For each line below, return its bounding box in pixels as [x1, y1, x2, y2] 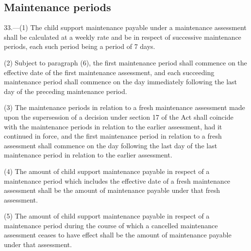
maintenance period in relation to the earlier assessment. [4, 150, 172, 160]
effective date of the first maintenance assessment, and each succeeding [4, 67, 215, 77]
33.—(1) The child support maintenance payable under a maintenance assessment [4, 22, 247, 32]
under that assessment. [4, 239, 72, 250]
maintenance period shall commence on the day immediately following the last [4, 77, 237, 87]
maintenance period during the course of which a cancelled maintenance [4, 220, 218, 230]
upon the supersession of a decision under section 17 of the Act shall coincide [4, 111, 234, 122]
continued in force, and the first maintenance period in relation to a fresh [4, 131, 222, 141]
